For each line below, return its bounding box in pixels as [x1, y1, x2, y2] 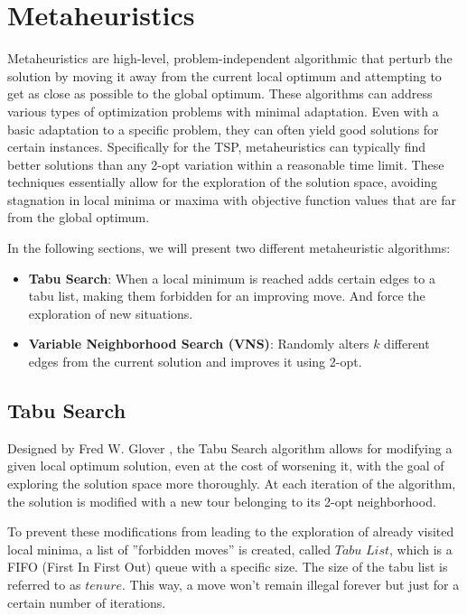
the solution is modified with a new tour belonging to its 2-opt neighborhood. [7, 491, 436, 510]
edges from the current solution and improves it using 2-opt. [28, 352, 362, 371]
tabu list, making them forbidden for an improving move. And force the [28, 286, 425, 305]
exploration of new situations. [28, 303, 193, 322]
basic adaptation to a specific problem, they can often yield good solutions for [7, 119, 439, 138]
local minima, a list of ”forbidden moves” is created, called [7, 539, 332, 558]
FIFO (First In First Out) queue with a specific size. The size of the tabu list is [7, 557, 448, 576]
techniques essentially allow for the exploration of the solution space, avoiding [7, 172, 438, 191]
